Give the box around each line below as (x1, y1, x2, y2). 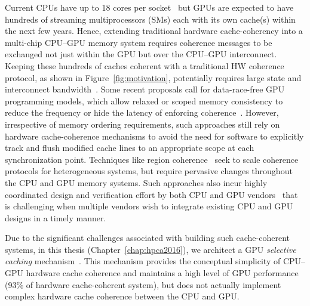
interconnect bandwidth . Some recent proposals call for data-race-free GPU (5, 83, 285, 95)
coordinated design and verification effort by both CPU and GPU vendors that (5, 188, 298, 200)
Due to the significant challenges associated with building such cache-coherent (5, 231, 290, 244)
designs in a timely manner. (5, 211, 106, 224)
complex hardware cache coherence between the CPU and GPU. (5, 290, 240, 302)
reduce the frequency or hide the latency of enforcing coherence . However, (5, 106, 279, 119)
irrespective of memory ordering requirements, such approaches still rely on (5, 118, 280, 130)
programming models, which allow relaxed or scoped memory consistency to (5, 94, 283, 107)
